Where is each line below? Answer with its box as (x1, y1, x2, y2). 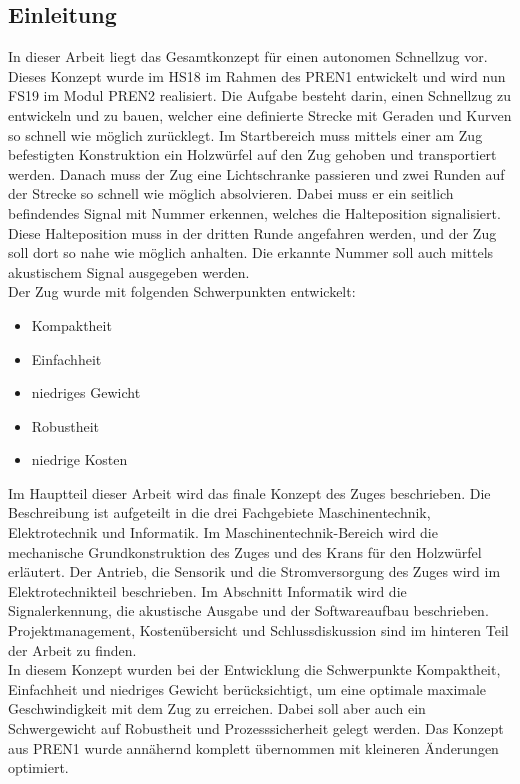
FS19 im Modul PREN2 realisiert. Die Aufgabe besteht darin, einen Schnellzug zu (8, 85, 511, 106)
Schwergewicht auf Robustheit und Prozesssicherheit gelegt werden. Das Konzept (8, 718, 504, 739)
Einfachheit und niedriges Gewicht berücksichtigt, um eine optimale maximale (8, 678, 487, 699)
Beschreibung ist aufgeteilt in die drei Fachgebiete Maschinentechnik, (8, 502, 431, 523)
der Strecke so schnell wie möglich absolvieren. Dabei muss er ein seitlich (8, 183, 454, 204)
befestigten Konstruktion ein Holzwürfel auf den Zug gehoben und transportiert (8, 144, 497, 165)
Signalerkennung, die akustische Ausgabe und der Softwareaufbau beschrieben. (8, 600, 489, 621)
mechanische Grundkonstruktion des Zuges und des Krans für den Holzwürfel (8, 541, 482, 562)
